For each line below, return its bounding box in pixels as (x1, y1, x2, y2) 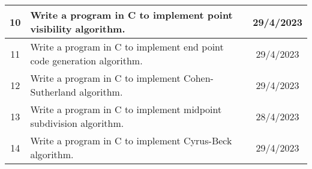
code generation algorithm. (30, 54, 143, 67)
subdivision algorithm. (30, 116, 124, 130)
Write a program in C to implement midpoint (30, 102, 222, 116)
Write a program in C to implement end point (30, 40, 224, 54)
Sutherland (30, 85, 76, 99)
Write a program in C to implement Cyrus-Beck (30, 134, 232, 147)
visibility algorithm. (30, 22, 125, 35)
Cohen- (184, 71, 214, 85)
